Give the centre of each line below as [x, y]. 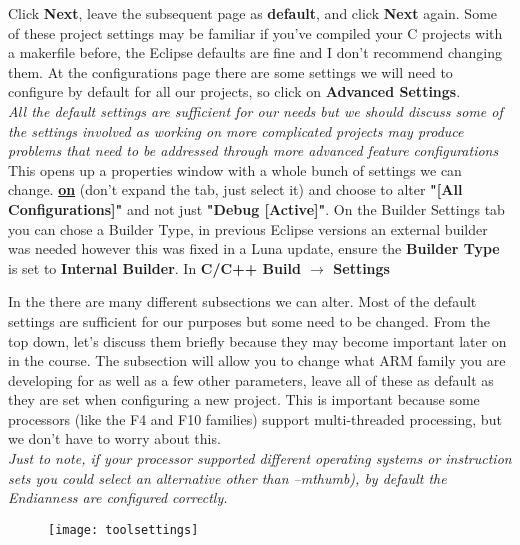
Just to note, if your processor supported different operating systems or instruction [260, 458]
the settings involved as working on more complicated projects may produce [236, 130]
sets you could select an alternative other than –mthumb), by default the [227, 477]
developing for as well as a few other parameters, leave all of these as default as [251, 379]
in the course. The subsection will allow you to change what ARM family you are [257, 360]
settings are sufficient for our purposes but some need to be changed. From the [249, 320]
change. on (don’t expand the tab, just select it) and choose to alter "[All [235, 189]
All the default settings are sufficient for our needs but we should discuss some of [255, 110]
